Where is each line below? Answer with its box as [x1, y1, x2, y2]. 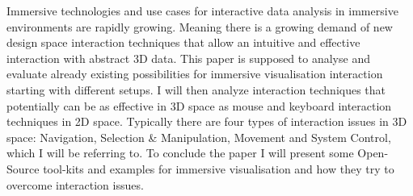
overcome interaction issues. [6, 176, 144, 193]
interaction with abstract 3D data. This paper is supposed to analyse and [6, 49, 370, 66]
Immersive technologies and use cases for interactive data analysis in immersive [6, 2, 398, 19]
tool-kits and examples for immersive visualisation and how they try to [43, 160, 394, 177]
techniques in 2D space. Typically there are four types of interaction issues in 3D [6, 113, 407, 130]
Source [6, 160, 40, 177]
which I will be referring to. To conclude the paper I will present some [6, 144, 354, 161]
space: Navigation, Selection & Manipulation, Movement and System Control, [6, 128, 391, 145]
